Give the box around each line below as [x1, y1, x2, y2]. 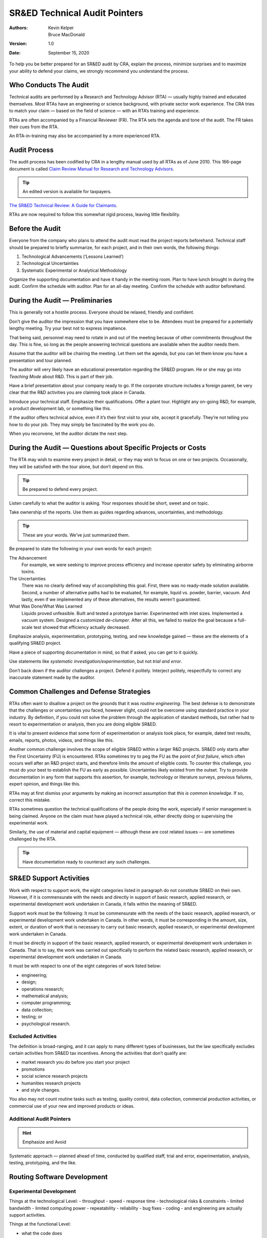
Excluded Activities [9, 1033, 57, 1040]
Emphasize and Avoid [22, 1139, 67, 1145]
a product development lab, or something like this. [9, 406, 111, 412]
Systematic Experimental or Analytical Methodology [21, 267, 127, 273]
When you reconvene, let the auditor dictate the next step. [9, 431, 128, 437]
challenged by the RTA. [9, 836, 57, 842]
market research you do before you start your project [21, 1059, 130, 1065]
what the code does [21, 1230, 62, 1236]
